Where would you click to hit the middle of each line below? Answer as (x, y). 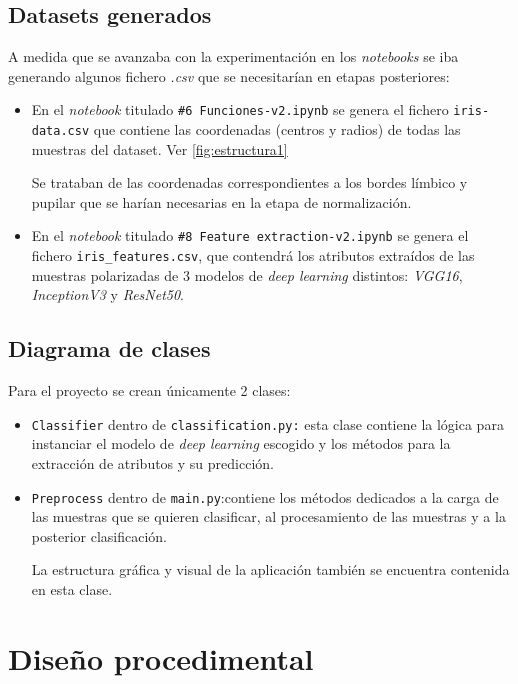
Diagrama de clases (109, 348)
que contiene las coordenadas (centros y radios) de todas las (277, 129)
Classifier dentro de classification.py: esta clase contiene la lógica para (267, 423)
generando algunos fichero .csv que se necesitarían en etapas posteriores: (229, 75)
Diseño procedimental (161, 657)
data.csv (60, 131)
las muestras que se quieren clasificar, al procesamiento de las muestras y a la (268, 516)
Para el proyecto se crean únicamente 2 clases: (149, 390)
